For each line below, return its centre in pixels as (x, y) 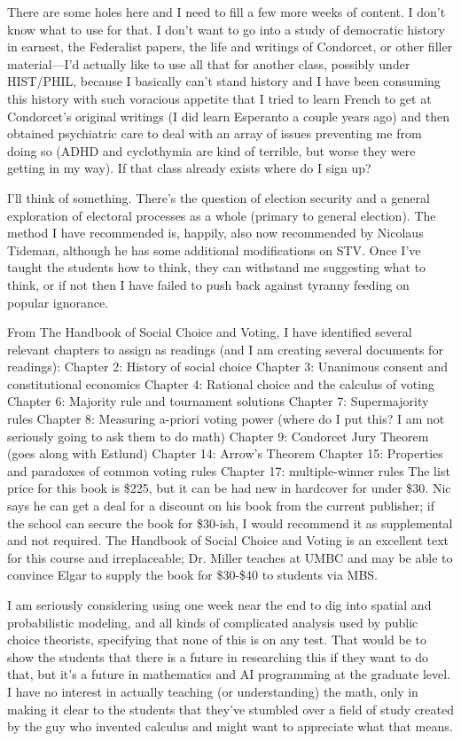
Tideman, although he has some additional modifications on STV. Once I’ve (214, 250)
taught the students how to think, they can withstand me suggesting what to (217, 267)
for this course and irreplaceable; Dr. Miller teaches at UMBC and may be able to (230, 557)
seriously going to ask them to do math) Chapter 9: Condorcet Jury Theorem (218, 436)
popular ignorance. (58, 302)
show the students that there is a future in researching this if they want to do (218, 656)
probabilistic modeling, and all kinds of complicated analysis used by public (213, 622)
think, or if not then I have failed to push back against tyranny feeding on (208, 284)
